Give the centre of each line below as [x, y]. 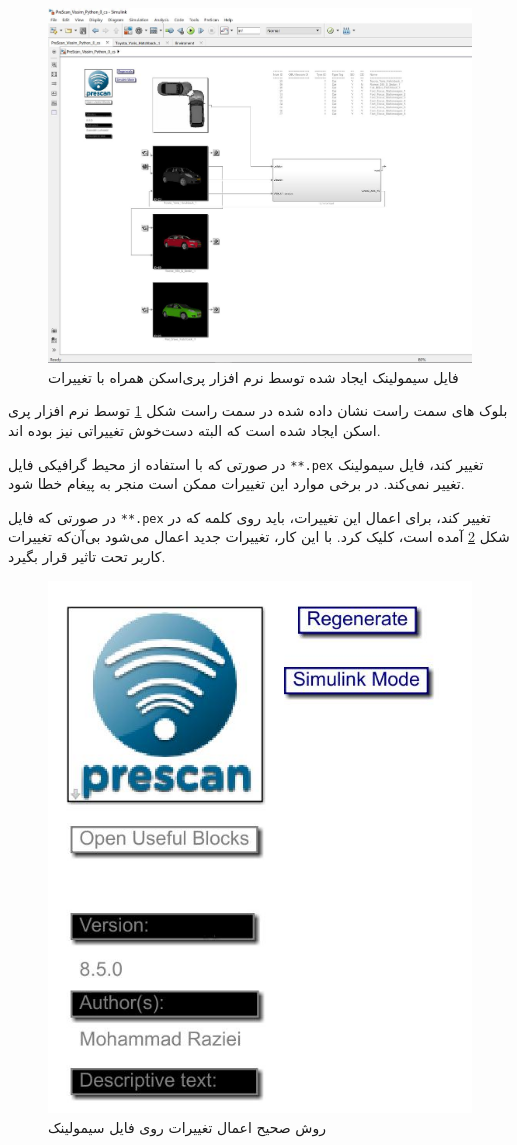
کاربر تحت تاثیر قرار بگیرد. [87, 556]
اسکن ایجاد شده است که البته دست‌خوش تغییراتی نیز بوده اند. [194, 429]
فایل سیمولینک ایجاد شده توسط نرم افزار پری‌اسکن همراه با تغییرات [253, 376]
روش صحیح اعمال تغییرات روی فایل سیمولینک [187, 1126]
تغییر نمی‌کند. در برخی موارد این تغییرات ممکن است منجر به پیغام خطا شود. [236, 483]
